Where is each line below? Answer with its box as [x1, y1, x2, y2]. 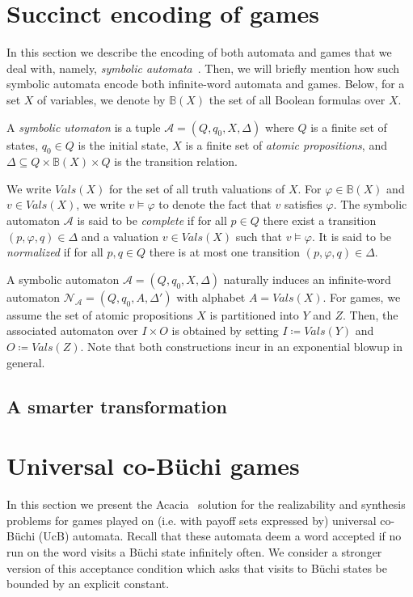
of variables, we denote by [37, 91, 166, 108]
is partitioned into [209, 306, 299, 323]
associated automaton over [6, 322, 138, 339]
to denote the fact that [158, 196, 272, 213]
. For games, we [322, 288, 401, 305]
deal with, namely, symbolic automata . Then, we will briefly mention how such [6, 59, 400, 76]
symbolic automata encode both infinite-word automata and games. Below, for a [6, 75, 405, 92]
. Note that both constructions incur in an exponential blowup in [80, 338, 403, 355]
